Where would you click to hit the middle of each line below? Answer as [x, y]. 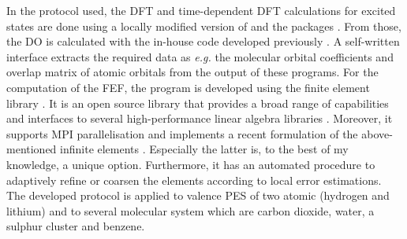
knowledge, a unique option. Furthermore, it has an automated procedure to [191, 164]
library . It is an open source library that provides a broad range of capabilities [198, 103]
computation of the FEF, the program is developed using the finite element [188, 87]
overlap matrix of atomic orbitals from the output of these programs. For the [192, 72]
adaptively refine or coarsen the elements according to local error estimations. [194, 180]
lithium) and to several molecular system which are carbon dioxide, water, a [190, 210]
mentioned [32, 149]
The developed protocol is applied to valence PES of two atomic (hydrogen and [198, 195]
